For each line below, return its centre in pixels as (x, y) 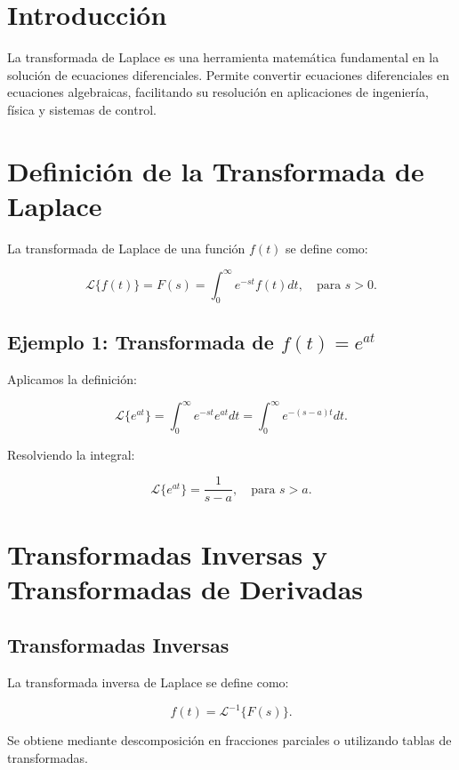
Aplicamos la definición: (72, 378)
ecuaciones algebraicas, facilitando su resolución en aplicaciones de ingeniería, (218, 92)
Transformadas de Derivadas (185, 588)
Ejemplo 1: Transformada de (141, 342)
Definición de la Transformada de (216, 170)
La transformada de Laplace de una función (126, 248)
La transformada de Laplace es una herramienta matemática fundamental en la (223, 57)
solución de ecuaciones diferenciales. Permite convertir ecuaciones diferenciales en (228, 74)
